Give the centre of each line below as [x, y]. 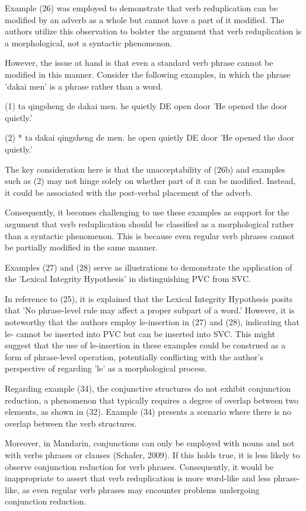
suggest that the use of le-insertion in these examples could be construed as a [145, 345]
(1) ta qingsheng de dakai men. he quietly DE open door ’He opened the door [146, 106]
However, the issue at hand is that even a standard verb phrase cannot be [139, 63]
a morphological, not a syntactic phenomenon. [89, 42]
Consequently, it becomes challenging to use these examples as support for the [147, 212]
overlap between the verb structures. [71, 423]
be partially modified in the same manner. [82, 247]
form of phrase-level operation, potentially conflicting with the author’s [134, 356]
